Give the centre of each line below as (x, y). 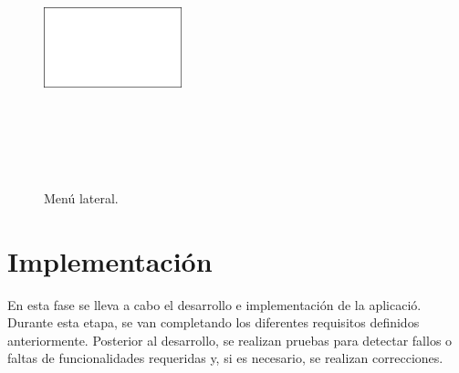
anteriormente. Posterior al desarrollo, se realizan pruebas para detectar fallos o (230, 340)
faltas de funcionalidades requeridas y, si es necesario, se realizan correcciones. (225, 358)
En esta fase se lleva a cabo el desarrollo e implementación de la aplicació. (214, 304)
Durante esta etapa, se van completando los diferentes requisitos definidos (214, 322)
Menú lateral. (81, 197)
